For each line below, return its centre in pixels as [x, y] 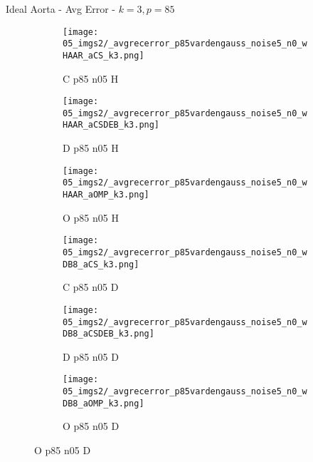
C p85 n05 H [91, 78]
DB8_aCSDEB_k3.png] [108, 334]
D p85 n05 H [91, 148]
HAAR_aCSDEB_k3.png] [111, 125]
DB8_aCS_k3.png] [101, 264]
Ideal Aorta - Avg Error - [60, 9]
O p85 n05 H [91, 217]
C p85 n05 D [91, 287]
